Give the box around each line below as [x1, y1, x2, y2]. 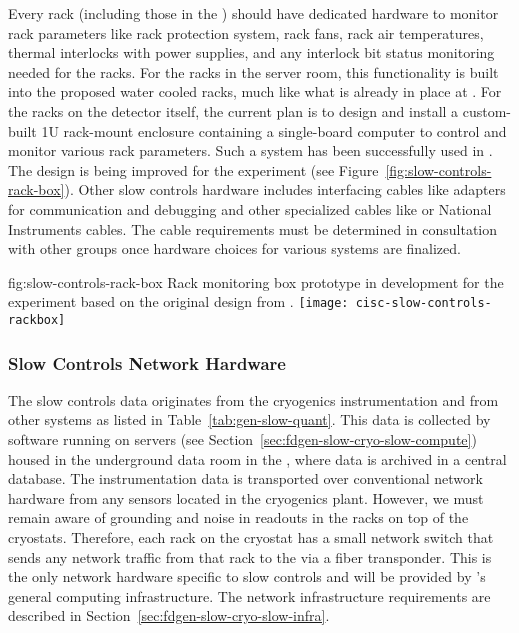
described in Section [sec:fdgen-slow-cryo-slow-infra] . [8, 605, 330, 626]
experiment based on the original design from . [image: [8, 291, 349, 312]
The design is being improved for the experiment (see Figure [8, 159, 379, 180]
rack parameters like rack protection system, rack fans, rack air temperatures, [8, 22, 484, 43]
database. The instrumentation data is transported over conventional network [8, 468, 483, 489]
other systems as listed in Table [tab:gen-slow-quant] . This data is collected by [8, 409, 491, 430]
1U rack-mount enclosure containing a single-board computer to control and [41, 120, 507, 141]
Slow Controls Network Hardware [8, 350, 286, 375]
